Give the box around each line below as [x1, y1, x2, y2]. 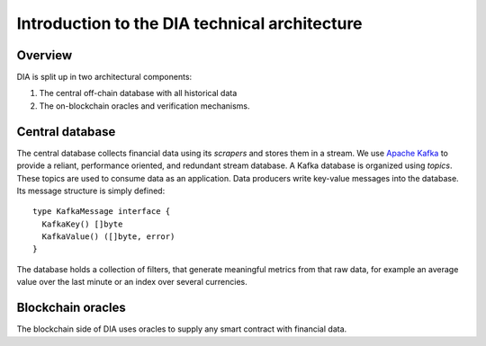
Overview [16, 48, 73, 63]
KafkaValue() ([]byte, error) [41, 232, 175, 242]
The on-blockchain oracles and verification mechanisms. [39, 100, 251, 111]
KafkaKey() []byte [41, 218, 123, 229]
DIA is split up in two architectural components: [16, 72, 193, 83]
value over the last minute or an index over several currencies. [16, 277, 247, 288]
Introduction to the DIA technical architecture [16, 13, 364, 33]
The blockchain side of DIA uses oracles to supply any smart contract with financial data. [16, 324, 347, 334]
